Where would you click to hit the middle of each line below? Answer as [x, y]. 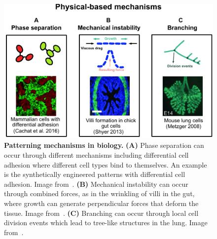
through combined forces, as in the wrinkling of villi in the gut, [99, 193]
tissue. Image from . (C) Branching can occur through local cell [101, 213]
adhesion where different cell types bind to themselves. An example [106, 164]
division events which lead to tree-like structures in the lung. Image [106, 222]
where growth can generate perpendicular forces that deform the [101, 203]
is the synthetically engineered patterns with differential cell [95, 174]
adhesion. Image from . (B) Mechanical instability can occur [96, 184]
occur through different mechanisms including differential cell [96, 155]
